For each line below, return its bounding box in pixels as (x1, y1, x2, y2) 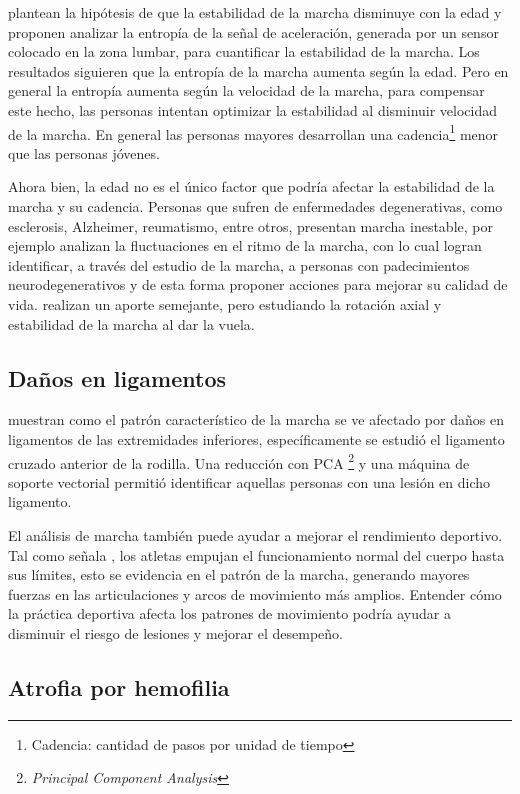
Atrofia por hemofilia (8, 671, 230, 702)
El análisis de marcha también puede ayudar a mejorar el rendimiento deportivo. (8, 524, 503, 545)
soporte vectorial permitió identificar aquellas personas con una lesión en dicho (8, 471, 491, 492)
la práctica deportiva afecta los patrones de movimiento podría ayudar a (8, 603, 451, 624)
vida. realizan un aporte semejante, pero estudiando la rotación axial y (8, 293, 442, 314)
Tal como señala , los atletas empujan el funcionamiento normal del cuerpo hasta (8, 544, 505, 565)
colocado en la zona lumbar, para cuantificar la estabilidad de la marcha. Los (8, 41, 480, 62)
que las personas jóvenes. (8, 142, 160, 163)
